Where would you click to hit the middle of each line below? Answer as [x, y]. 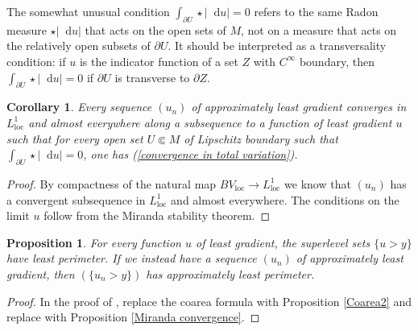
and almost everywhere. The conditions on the [285, 199]
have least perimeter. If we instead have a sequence [132, 258]
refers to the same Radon [316, 11]
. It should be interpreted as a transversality [277, 46]
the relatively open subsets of [79, 46]
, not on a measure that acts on [319, 29]
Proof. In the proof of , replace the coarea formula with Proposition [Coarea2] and [209, 301]
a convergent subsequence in [76, 199]
